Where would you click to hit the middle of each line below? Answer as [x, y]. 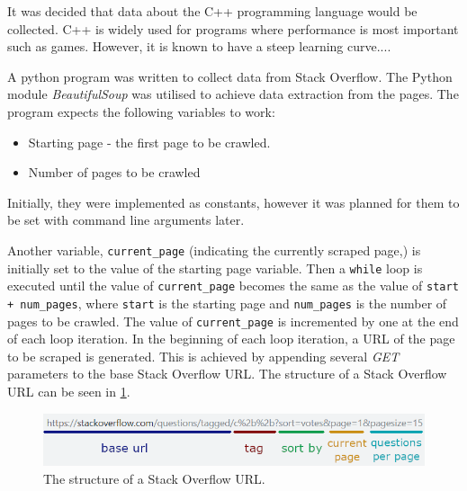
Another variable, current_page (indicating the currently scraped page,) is [214, 250]
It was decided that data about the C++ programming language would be [212, 11]
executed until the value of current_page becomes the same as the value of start [233, 286]
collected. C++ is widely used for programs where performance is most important [233, 28]
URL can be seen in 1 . [69, 391]
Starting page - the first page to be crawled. [149, 142]
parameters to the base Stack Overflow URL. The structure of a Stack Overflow [227, 374]
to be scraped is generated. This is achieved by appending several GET [203, 356]
